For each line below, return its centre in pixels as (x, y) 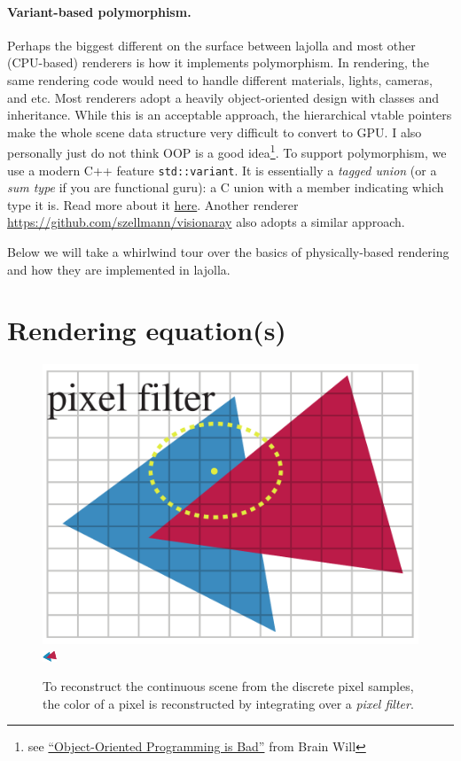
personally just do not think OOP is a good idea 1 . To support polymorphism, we (227, 151)
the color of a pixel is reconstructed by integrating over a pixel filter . (228, 703)
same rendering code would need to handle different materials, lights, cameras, (220, 79)
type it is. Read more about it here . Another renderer (153, 204)
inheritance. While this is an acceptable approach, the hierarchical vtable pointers (230, 115)
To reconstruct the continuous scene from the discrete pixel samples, (228, 686)
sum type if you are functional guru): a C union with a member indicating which (226, 187)
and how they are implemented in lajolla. (119, 269)
